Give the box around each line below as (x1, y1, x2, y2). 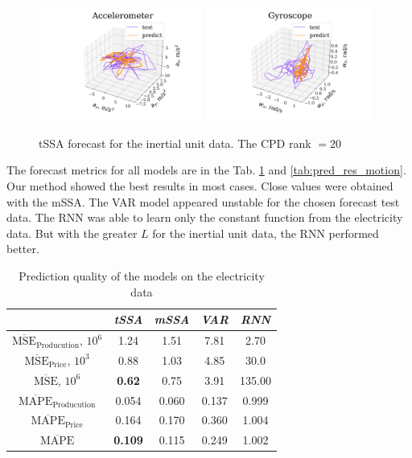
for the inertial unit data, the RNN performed (152, 224, 379, 241)
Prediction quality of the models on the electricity (19, 268, 265, 284)
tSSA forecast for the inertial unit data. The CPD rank (39, 134, 311, 151)
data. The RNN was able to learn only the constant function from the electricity (6, 209, 403, 226)
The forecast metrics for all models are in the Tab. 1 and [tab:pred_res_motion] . (6, 162, 406, 178)
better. (6, 240, 39, 257)
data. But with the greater (6, 224, 138, 241)
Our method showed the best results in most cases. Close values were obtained (6, 178, 393, 194)
